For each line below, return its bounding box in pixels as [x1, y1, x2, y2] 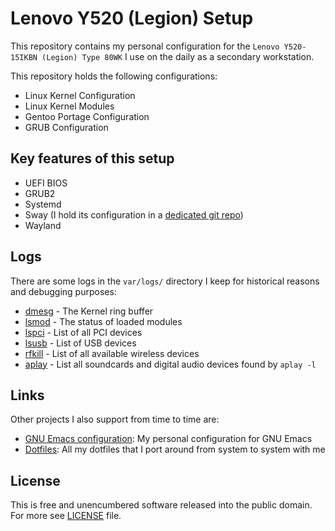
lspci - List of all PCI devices [24, 326, 143, 338]
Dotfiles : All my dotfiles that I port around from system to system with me [24, 443, 326, 456]
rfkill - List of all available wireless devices [24, 347, 200, 359]
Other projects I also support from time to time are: [10, 413, 220, 426]
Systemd [24, 198, 62, 210]
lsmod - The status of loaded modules [24, 315, 183, 327]
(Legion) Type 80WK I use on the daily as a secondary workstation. [41, 50, 315, 62]
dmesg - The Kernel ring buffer [24, 305, 154, 317]
